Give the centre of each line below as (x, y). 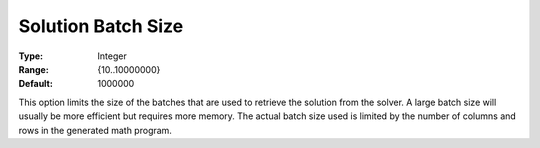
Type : (31, 56)
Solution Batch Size (101, 26)
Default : (36, 84)
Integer (112, 56)
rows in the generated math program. (95, 130)
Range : (33, 69)
